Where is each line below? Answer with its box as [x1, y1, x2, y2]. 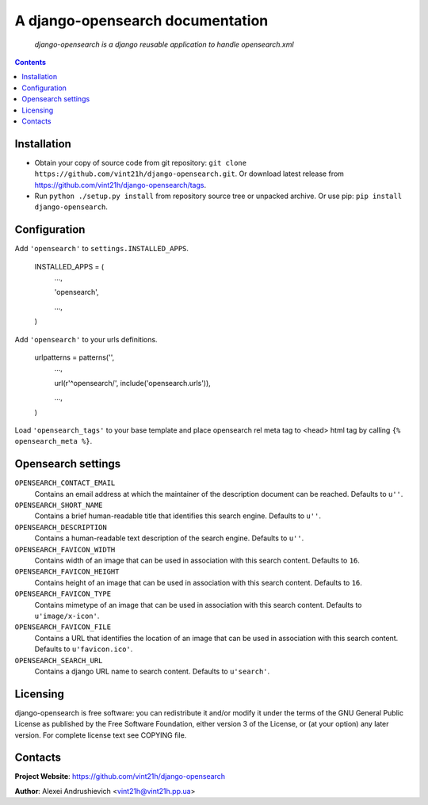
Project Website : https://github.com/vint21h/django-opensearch [14, 772, 226, 781]
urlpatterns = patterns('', [34, 353, 115, 362]
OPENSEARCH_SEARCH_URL [14, 656, 103, 665]
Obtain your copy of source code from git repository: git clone [34, 158, 247, 167]
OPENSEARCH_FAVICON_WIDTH [14, 545, 116, 554]
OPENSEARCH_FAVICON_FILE [14, 623, 111, 631]
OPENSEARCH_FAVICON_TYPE [14, 589, 111, 598]
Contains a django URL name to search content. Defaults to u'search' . [34, 666, 270, 676]
